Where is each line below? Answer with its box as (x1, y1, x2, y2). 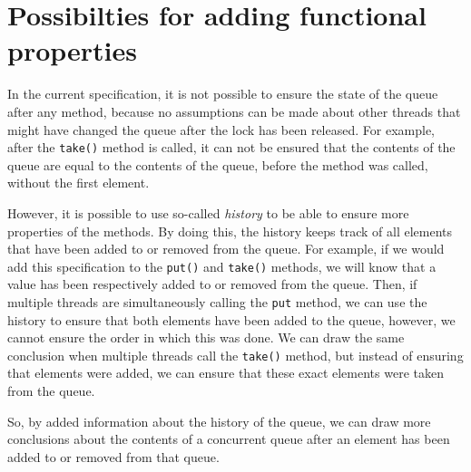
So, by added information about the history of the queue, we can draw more (7, 411, 431, 430)
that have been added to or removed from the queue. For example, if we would (7, 239, 445, 258)
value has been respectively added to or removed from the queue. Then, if (7, 275, 417, 294)
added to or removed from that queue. (7, 447, 220, 466)
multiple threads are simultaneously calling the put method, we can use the (7, 292, 427, 311)
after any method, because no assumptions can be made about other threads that (7, 101, 461, 120)
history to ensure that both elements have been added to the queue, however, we (7, 310, 456, 329)
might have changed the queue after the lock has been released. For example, (7, 120, 435, 139)
